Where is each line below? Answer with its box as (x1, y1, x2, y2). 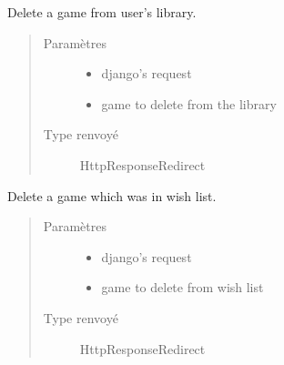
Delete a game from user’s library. (7, 3, 197, 21)
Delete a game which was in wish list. (7, 186, 217, 205)
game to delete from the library (101, 94, 277, 113)
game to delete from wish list (101, 278, 264, 297)
